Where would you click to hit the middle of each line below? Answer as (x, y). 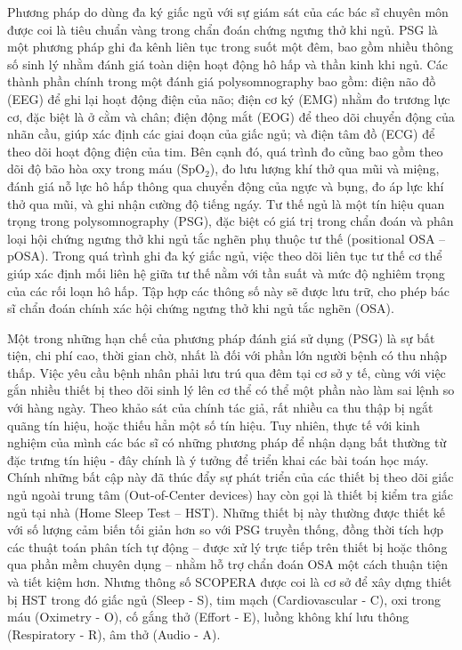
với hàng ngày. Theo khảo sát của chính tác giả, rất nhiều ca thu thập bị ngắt (220, 408)
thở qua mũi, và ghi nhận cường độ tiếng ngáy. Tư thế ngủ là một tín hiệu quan (226, 203)
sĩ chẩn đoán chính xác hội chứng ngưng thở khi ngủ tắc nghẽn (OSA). (201, 308)
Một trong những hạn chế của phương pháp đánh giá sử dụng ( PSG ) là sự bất (221, 337)
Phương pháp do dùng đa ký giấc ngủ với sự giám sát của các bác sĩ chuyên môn (228, 12)
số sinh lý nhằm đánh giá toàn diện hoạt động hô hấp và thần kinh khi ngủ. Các (227, 64)
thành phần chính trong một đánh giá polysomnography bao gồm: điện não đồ (222, 81)
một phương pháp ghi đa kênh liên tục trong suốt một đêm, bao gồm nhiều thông (231, 47)
